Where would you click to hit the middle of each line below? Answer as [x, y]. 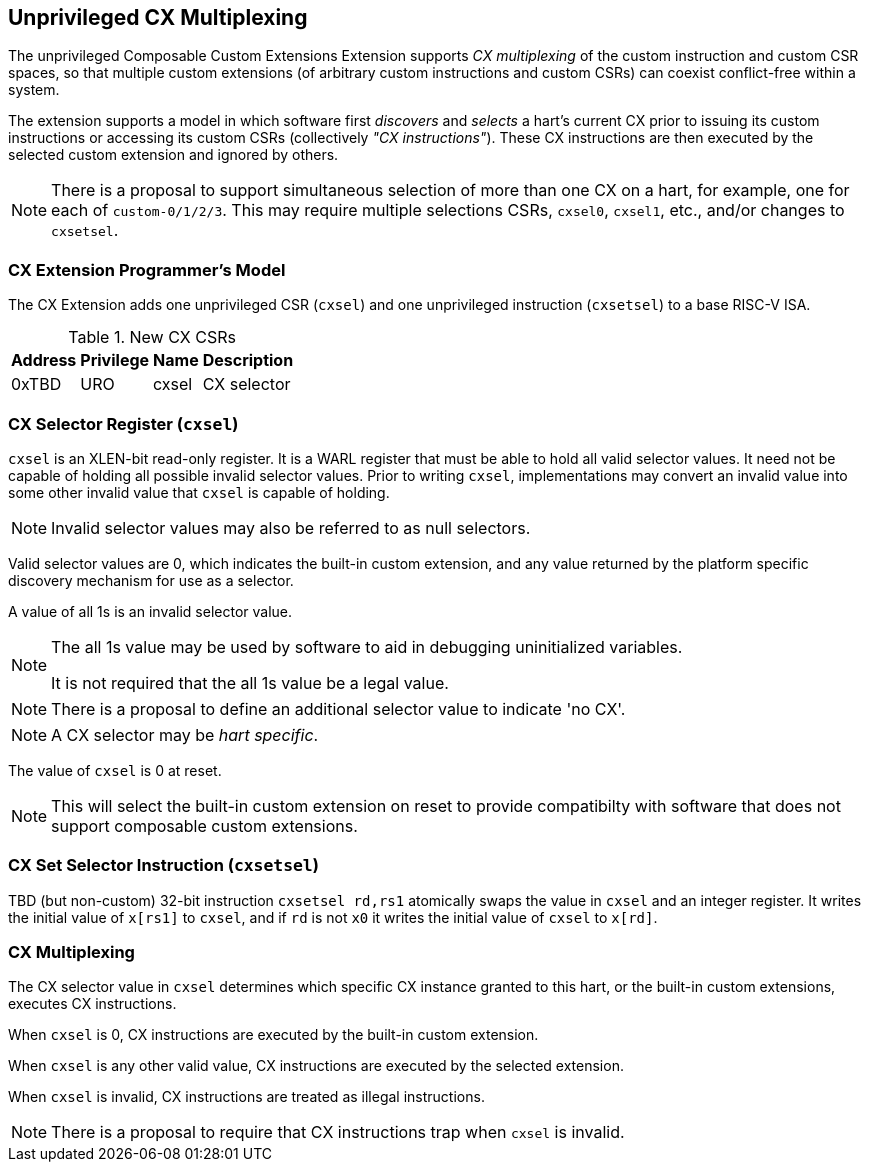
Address [44, 360]
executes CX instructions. [92, 1004]
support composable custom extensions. [204, 825]
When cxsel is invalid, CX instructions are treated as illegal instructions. [246, 1097]
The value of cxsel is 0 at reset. [115, 770]
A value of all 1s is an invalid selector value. [150, 611]
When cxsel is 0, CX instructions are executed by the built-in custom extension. [273, 1035]
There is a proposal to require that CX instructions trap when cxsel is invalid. [338, 1132]
